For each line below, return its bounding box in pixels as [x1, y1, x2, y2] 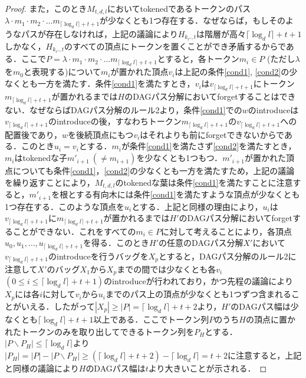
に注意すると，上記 [227, 349, 302, 361]
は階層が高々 [196, 27, 246, 40]
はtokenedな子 [14, 152, 67, 164]
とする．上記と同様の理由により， [131, 200, 263, 212]
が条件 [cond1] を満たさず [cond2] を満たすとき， [121, 140, 297, 152]
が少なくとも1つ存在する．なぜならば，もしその [100, 14, 286, 27]
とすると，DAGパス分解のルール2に [158, 249, 297, 262]
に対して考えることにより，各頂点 [161, 225, 292, 237]
